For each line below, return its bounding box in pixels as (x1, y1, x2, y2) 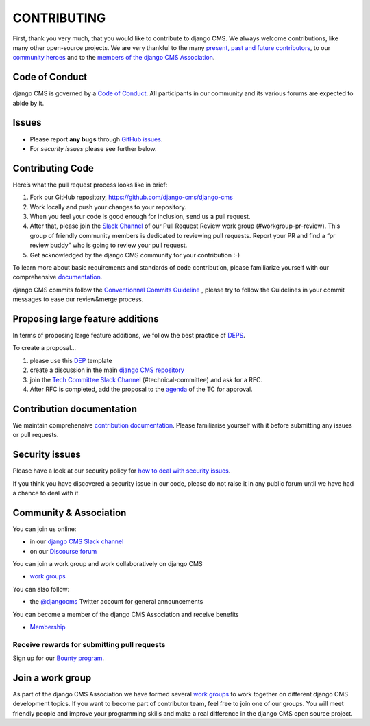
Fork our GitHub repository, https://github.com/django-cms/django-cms (29, 193, 233, 202)
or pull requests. (12, 431, 59, 439)
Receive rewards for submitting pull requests (12, 640, 166, 649)
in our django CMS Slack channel (29, 537, 124, 546)
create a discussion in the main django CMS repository (29, 366, 185, 374)
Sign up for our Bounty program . (12, 654, 105, 662)
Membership (29, 623, 66, 631)
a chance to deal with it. (12, 489, 80, 497)
